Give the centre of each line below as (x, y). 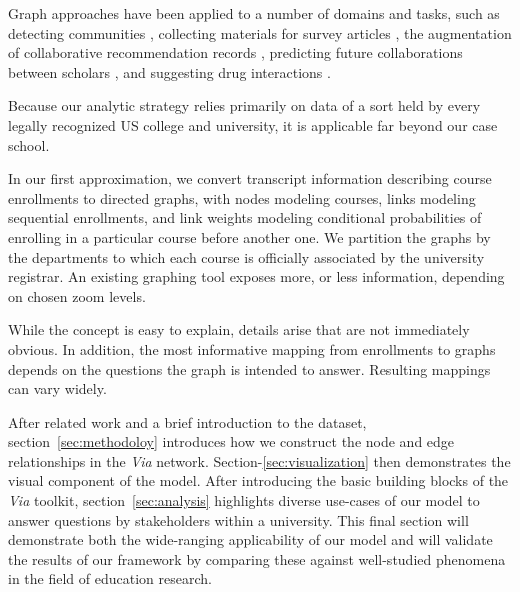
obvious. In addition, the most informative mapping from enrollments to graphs (252, 348)
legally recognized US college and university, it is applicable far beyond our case (253, 124)
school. (29, 144)
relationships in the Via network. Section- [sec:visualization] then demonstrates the (259, 460)
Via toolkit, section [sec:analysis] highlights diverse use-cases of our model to (244, 500)
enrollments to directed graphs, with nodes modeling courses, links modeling (242, 197)
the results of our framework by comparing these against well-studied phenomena (257, 558)
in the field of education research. (110, 578)
